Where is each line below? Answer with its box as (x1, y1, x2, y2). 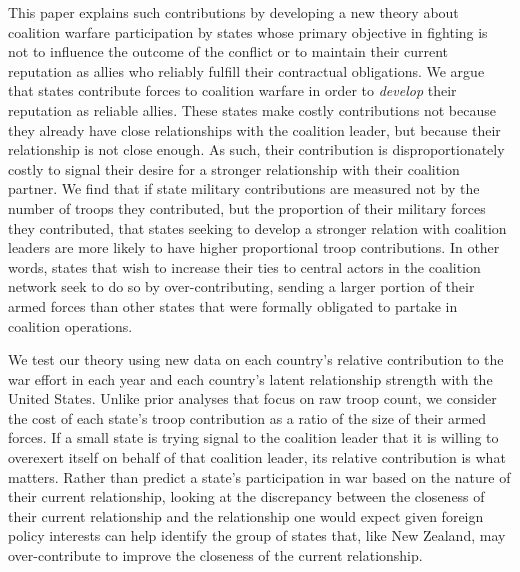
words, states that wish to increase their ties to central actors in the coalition (8, 256, 481, 277)
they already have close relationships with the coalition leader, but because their (8, 119, 501, 140)
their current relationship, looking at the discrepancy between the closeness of (8, 486, 485, 507)
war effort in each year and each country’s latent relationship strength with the (8, 368, 493, 389)
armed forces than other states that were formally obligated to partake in (8, 295, 458, 316)
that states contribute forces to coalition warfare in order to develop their (8, 80, 457, 101)
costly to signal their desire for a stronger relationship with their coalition (8, 158, 460, 179)
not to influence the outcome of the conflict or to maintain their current (8, 41, 448, 62)
